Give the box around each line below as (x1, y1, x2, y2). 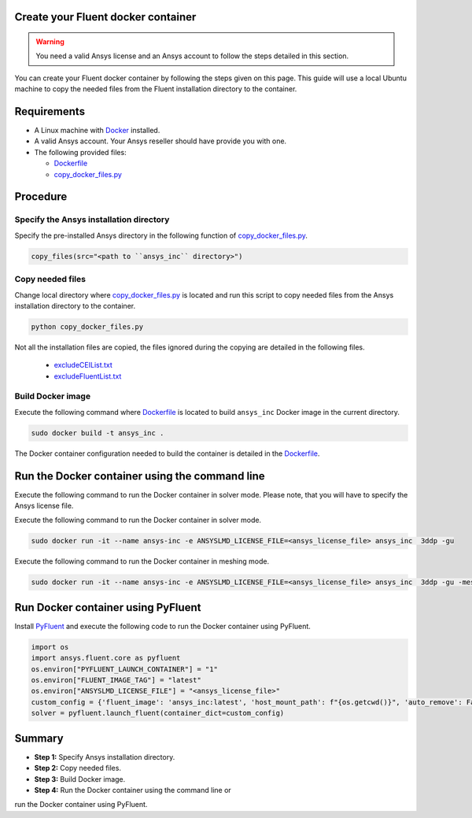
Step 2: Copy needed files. (34, 764, 122, 773)
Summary (14, 731, 64, 745)
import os (31, 642, 69, 651)
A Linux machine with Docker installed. (34, 126, 160, 135)
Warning (35, 37, 65, 46)
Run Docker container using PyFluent (14, 601, 201, 614)
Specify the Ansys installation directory (14, 214, 170, 225)
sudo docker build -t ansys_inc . (31, 428, 164, 437)
